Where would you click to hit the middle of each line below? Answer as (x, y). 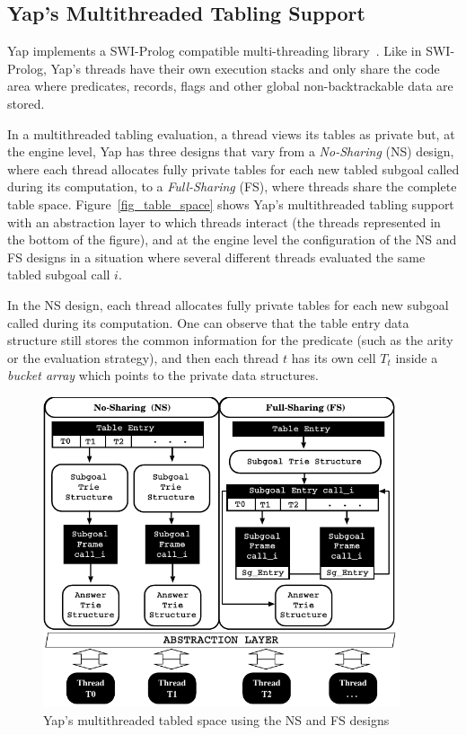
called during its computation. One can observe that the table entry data (208, 322)
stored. (26, 103)
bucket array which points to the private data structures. (163, 375)
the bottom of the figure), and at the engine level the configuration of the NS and (232, 239)
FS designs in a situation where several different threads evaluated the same (216, 257)
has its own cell (334, 357)
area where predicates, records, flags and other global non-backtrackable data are (230, 86)
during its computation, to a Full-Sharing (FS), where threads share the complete (232, 186)
